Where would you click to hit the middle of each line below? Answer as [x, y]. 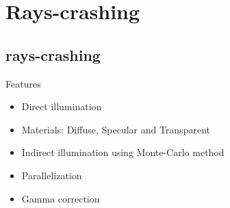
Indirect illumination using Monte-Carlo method [123, 152]
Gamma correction [61, 198]
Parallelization [52, 175]
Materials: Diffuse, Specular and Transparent [116, 129]
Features [23, 83]
